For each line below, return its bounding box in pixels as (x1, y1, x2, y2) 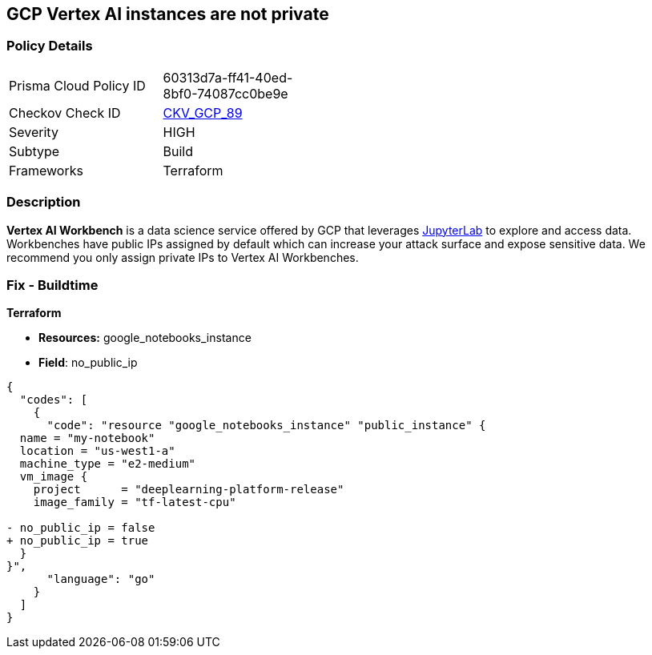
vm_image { (19, 470, 88, 484)
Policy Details (6, 38, 93, 54)
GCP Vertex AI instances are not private (6, 4, 329, 24)
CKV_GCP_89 (163, 104, 243, 121)
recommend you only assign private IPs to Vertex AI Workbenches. (6, 250, 359, 264)
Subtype (9, 143, 60, 159)
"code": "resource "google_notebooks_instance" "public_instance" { (46, 419, 486, 432)
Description (6, 194, 81, 211)
